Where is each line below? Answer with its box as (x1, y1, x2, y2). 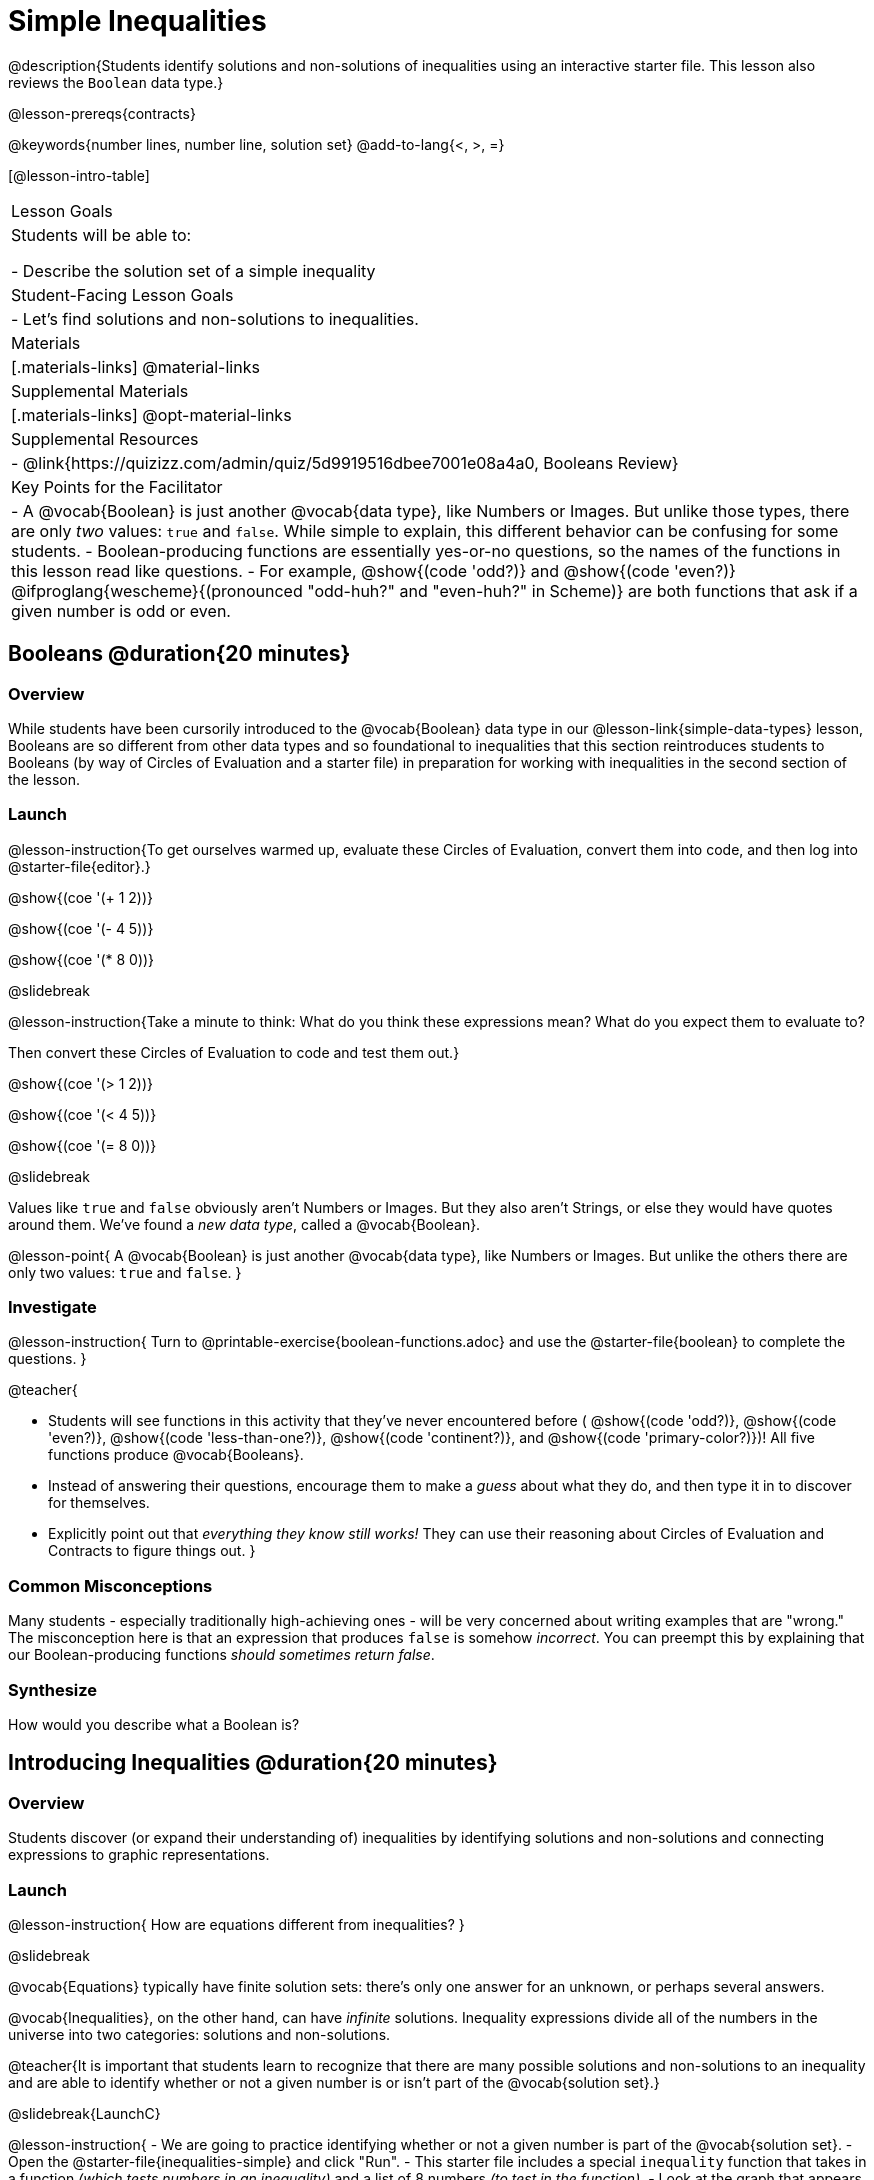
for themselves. (48, 1494, 150, 1512)
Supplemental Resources (11, 428, 199, 449)
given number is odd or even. (11, 600, 231, 621)
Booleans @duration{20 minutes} (8, 641, 351, 667)
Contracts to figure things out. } (48, 1542, 256, 1560)
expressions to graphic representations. (8, 1846, 270, 1864)
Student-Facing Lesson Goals (11, 284, 234, 305)
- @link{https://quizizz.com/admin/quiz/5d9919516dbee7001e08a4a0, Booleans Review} (11, 452, 679, 473)
